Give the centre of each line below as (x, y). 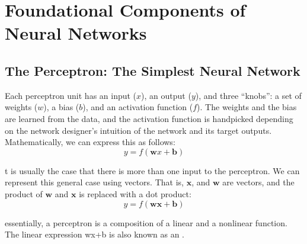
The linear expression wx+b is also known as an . (95, 234)
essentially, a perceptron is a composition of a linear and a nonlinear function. (146, 222)
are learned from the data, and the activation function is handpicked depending (149, 118)
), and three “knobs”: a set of (248, 95)
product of (24, 193)
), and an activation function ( (138, 107)
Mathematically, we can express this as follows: (90, 142)
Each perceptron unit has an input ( (71, 95)
